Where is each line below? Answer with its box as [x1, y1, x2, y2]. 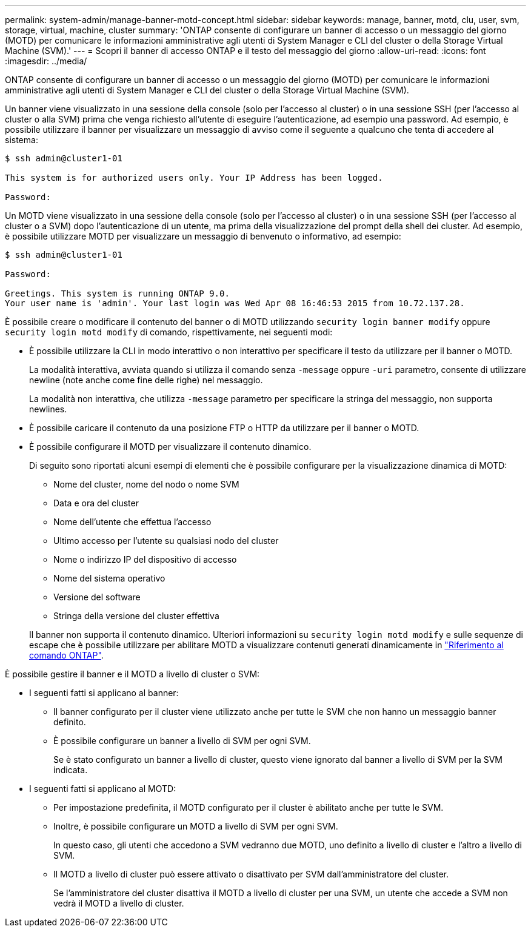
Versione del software [53, 592, 141, 602]
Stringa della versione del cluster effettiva [53, 611, 219, 621]
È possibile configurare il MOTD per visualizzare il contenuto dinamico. [29, 441, 312, 452]
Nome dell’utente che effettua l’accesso [53, 517, 212, 527]
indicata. [53, 765, 88, 775]
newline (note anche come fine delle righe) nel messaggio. [29, 375, 263, 385]
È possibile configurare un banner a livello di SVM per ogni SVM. [53, 736, 311, 746]
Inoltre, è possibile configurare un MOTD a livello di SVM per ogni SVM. [53, 821, 338, 831]
